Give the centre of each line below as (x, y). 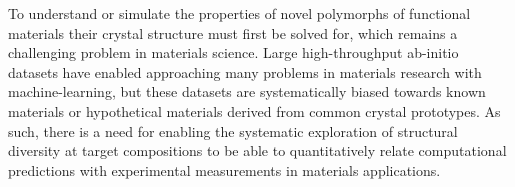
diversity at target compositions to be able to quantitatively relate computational (257, 150)
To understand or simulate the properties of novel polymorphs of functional (239, 13)
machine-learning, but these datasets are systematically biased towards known (247, 91)
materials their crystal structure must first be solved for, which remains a (233, 32)
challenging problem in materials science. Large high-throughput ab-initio (233, 52)
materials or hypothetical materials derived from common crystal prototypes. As (254, 110)
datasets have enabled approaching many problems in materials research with (245, 71)
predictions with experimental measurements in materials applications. (224, 169)
